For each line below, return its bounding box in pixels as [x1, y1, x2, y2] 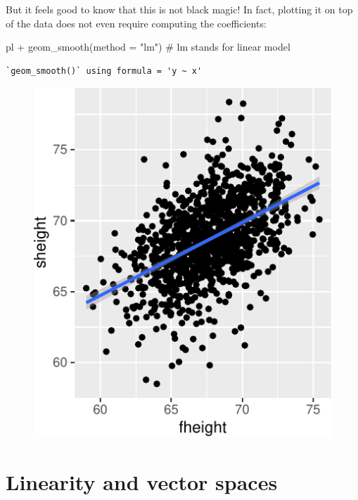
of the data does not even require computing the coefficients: [6, 15, 267, 30]
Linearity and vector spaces [6, 468, 278, 496]
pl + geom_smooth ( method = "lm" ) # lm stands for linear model [6, 39, 290, 54]
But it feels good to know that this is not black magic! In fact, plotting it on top [6, 2, 353, 16]
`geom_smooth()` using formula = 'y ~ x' [6, 65, 203, 76]
